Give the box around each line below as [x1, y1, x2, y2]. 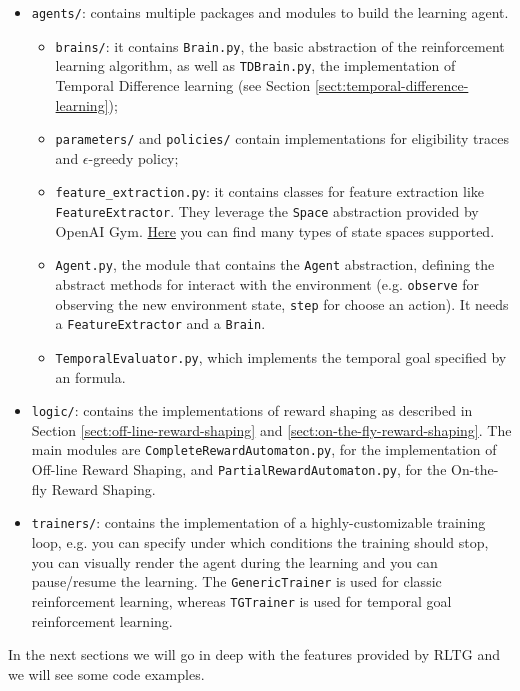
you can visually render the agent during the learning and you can [31, 551, 438, 572]
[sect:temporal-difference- [314, 74, 469, 95]
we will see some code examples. [8, 663, 205, 684]
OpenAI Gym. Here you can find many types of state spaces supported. [55, 220, 495, 241]
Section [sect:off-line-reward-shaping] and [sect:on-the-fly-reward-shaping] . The [31, 419, 512, 440]
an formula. [55, 366, 126, 387]
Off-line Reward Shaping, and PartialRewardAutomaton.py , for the [31, 459, 447, 480]
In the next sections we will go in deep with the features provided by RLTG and [8, 644, 500, 665]
